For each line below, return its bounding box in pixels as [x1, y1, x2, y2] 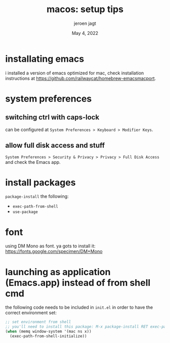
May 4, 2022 [71, 30, 99, 36]
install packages [5, 177, 76, 188]
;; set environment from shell [5, 320, 71, 325]
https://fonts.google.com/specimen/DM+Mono [5, 248, 103, 254]
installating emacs [5, 53, 84, 64]
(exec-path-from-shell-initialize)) [10, 333, 87, 338]
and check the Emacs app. [5, 159, 61, 165]
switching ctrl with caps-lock [5, 113, 100, 122]
